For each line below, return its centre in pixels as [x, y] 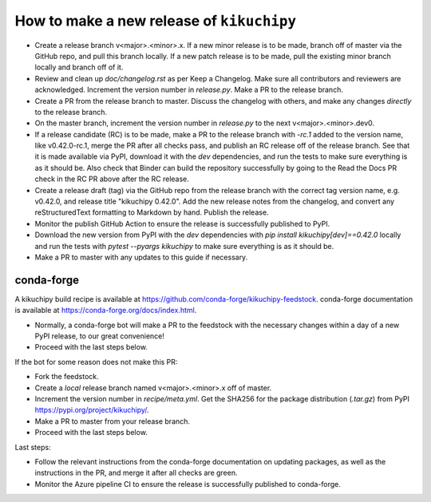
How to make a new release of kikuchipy [156, 21]
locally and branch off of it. [79, 67]
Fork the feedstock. [67, 377]
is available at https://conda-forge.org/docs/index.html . [106, 310]
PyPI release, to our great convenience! [100, 336]
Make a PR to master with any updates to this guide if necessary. [141, 257]
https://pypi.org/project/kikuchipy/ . [92, 410]
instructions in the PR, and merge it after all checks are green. [136, 473]
